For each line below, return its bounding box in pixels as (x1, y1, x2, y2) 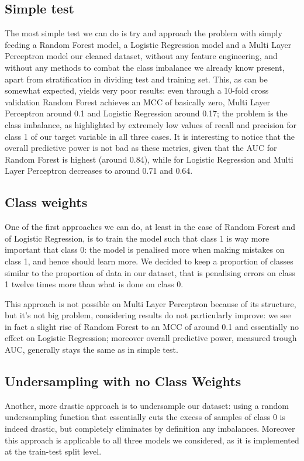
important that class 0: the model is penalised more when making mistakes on (5, 243, 285, 256)
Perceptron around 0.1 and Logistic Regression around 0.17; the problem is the (5, 107, 288, 119)
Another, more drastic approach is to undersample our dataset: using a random (5, 399, 289, 411)
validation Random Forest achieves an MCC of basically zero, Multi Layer (5, 95, 270, 108)
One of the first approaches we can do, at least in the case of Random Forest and (5, 221, 296, 233)
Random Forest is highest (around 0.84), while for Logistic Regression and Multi (5, 153, 293, 165)
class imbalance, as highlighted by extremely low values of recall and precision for (5, 118, 297, 130)
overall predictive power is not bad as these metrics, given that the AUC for (5, 142, 277, 154)
